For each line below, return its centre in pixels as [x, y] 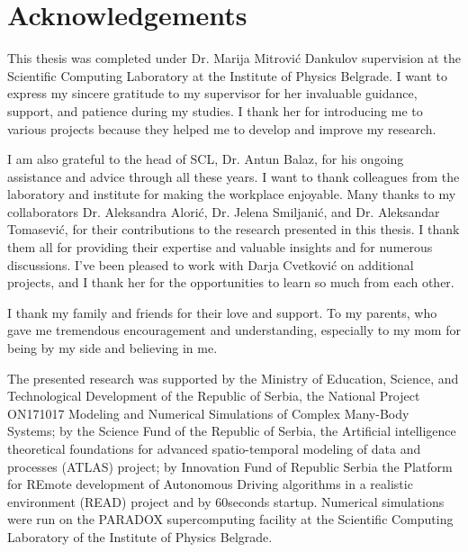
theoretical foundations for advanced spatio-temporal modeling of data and [214, 448]
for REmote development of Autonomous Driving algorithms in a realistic [210, 484]
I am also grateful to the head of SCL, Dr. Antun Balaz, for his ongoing [206, 159]
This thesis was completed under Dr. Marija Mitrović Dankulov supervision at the [234, 58]
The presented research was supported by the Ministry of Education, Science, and [233, 378]
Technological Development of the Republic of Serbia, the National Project [214, 396]
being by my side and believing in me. [112, 348]
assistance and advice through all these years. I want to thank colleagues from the [234, 176]
